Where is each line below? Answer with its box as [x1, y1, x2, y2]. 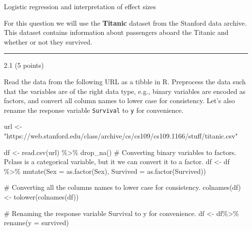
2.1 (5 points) [4, 60, 44, 70]
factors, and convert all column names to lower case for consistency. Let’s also [4, 95, 235, 106]
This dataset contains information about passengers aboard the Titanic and [4, 27, 229, 37]
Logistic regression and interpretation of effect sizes [4, 1, 156, 11]
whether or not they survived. [4, 36, 93, 46]
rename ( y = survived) [4, 217, 69, 228]
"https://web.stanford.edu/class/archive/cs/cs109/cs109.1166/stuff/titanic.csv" [4, 131, 238, 140]
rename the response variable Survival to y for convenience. [4, 105, 184, 115]
